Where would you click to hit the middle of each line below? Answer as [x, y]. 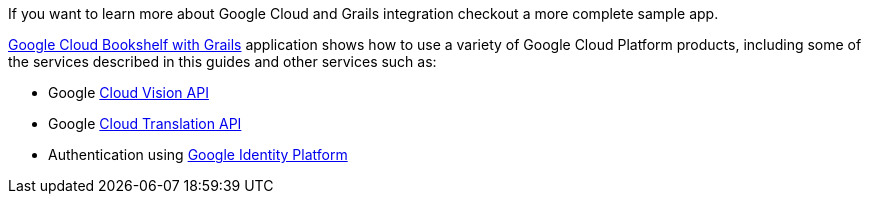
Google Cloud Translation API [145, 123]
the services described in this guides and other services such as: [222, 61]
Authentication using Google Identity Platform [198, 154]
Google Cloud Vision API [128, 92]
